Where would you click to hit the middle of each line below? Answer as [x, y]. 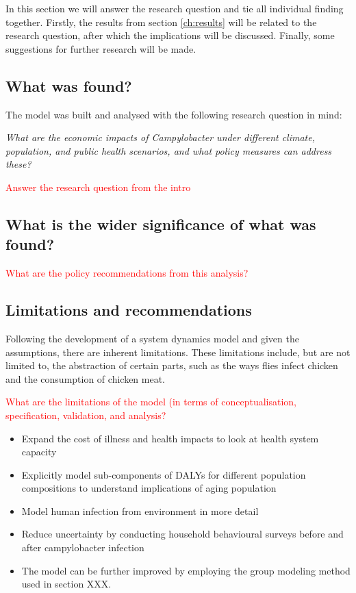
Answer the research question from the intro [98, 187]
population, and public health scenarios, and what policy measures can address [169, 150]
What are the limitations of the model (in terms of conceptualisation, [151, 402]
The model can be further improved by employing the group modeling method [186, 570]
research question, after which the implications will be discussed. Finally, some [170, 35]
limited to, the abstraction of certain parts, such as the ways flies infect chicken [172, 365]
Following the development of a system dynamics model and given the [152, 338]
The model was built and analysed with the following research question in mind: [174, 114]
